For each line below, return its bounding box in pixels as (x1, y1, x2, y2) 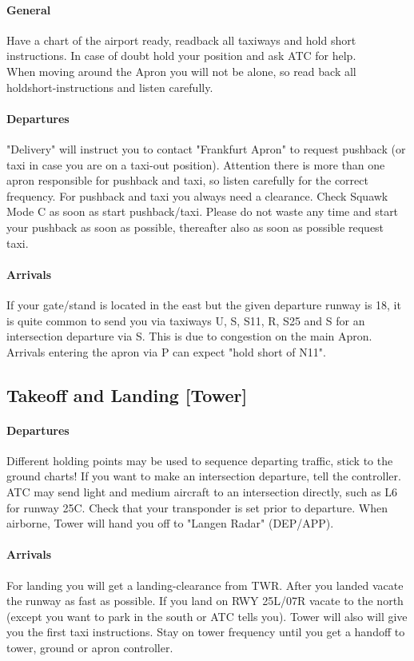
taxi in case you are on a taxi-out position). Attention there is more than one (6, 156, 385, 173)
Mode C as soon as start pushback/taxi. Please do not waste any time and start (6, 203, 399, 220)
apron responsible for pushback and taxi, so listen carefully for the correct (6, 172, 368, 189)
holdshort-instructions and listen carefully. (6, 78, 213, 95)
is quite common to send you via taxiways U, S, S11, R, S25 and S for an (6, 312, 365, 329)
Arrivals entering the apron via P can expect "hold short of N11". (6, 343, 326, 360)
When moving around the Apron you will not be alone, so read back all (6, 62, 356, 79)
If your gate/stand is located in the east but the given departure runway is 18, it (6, 296, 401, 313)
